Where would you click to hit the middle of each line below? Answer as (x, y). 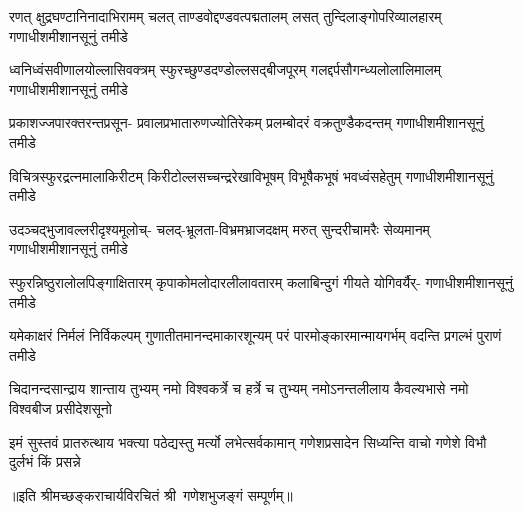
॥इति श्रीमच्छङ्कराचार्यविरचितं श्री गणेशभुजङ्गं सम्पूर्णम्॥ (151, 494)
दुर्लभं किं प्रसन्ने (45, 461)
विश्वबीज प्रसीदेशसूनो (60, 407)
